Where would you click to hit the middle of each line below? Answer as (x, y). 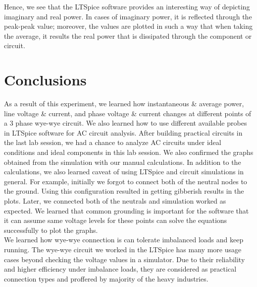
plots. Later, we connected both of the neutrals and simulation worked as (115, 201)
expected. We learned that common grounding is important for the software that (127, 210)
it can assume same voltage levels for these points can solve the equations (116, 220)
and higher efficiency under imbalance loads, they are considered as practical (120, 269)
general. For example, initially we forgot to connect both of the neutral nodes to (126, 181)
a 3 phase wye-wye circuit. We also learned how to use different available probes (126, 123)
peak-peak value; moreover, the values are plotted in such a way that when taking (128, 26)
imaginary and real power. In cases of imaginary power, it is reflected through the (128, 16)
